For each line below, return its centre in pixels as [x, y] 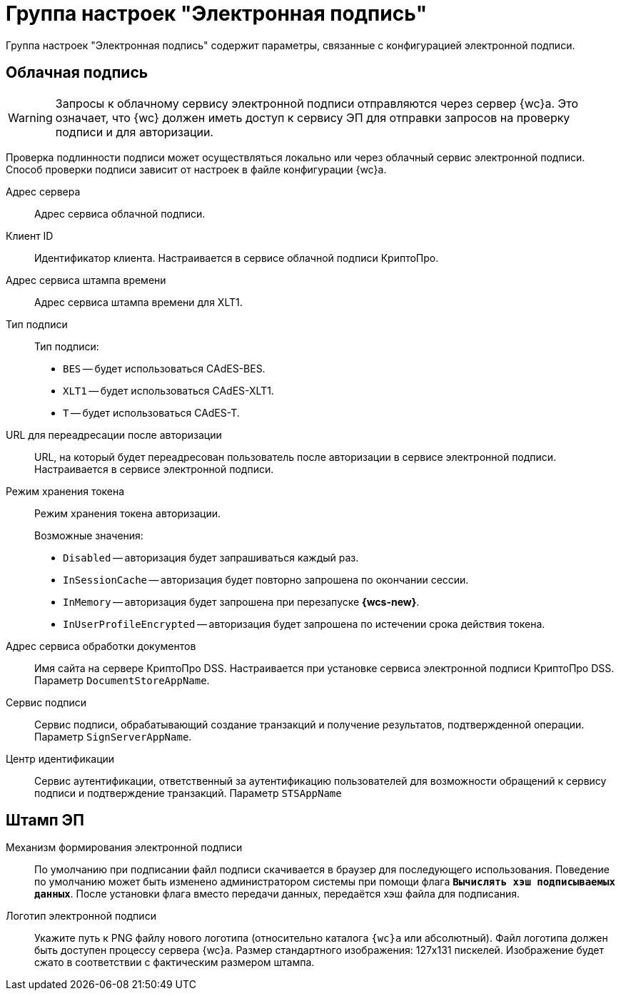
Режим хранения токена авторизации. [128, 513]
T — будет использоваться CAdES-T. [151, 412]
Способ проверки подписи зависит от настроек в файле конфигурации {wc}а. [196, 169]
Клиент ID [30, 235]
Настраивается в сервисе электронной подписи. [154, 469]
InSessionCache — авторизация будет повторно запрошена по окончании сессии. [266, 579]
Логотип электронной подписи [81, 916]
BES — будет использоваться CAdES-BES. [164, 368]
